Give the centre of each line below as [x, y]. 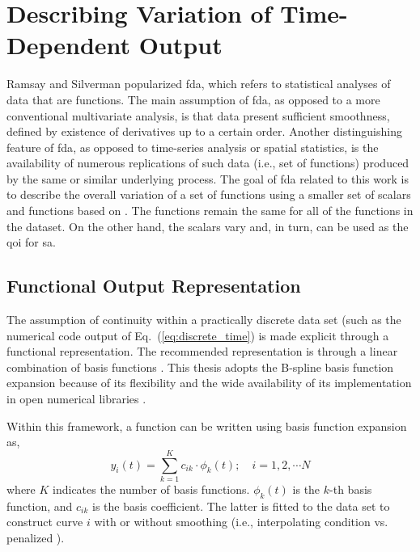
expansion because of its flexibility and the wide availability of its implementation [209, 383]
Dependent [69, 45]
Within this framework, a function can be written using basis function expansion [207, 426]
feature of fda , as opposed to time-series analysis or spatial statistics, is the [193, 147]
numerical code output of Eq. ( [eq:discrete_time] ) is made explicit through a [198, 335]
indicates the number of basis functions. [151, 489]
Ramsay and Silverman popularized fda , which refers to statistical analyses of [199, 84]
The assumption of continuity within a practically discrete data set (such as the [204, 320]
